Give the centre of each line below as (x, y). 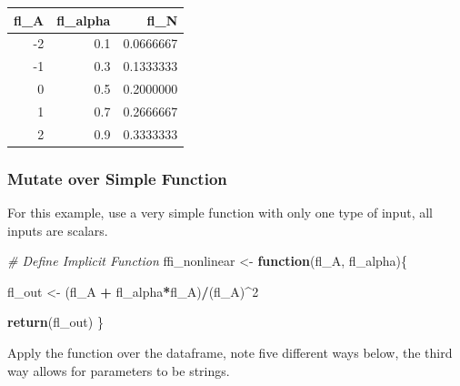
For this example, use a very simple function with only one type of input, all (220, 213)
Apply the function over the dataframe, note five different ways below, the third (230, 352)
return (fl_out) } (55, 322)
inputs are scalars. (58, 230)
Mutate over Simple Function (117, 178)
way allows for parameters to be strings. (119, 370)
